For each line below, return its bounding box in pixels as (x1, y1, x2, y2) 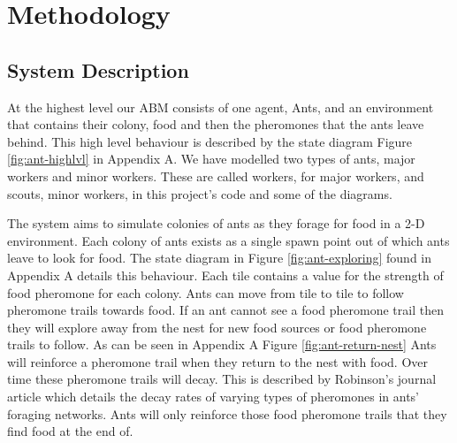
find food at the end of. (7, 422, 133, 440)
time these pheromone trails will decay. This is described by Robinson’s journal (7, 370, 437, 388)
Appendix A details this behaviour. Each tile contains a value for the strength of (7, 265, 444, 284)
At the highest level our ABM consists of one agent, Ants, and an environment (7, 97, 434, 116)
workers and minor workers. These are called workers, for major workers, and (7, 166, 424, 185)
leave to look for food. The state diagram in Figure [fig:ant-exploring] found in (7, 248, 432, 267)
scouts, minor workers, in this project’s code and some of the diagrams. (7, 184, 392, 202)
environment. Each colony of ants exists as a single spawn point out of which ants (7, 231, 450, 249)
